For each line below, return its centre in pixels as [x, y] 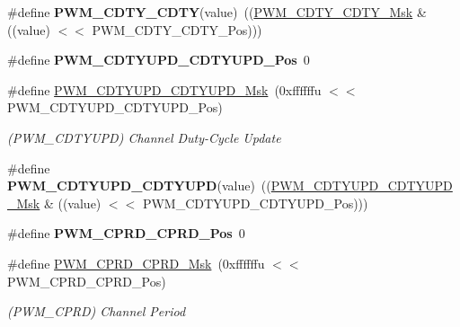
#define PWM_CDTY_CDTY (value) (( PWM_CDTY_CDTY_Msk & [217, 12]
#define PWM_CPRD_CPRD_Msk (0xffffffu [136, 263]
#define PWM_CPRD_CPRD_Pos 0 [126, 233]
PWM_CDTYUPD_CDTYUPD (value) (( [139, 186]
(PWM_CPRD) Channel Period [97, 311]
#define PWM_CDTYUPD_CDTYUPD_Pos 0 [159, 60]
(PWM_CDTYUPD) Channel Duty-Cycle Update [144, 137]
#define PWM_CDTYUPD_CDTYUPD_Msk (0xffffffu [164, 89]
